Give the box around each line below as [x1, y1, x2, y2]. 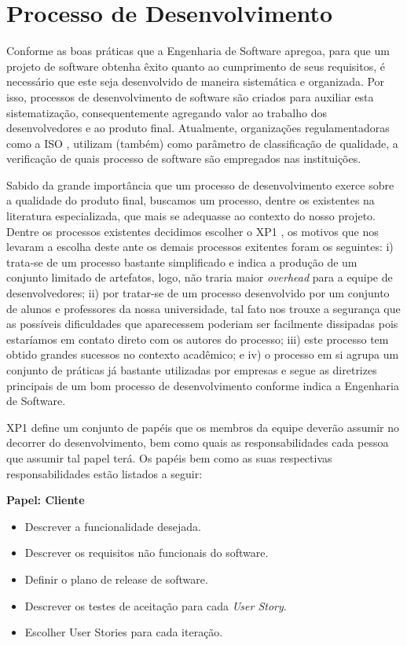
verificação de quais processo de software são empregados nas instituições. [6, 150, 361, 167]
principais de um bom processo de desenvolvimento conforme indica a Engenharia [6, 377, 399, 393]
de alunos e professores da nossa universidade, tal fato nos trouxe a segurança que [6, 300, 401, 316]
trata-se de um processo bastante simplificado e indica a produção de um [6, 253, 357, 270]
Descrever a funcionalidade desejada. [24, 518, 201, 534]
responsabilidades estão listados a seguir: [6, 465, 203, 481]
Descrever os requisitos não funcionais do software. [24, 544, 269, 561]
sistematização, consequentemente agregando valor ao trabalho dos [6, 104, 327, 120]
